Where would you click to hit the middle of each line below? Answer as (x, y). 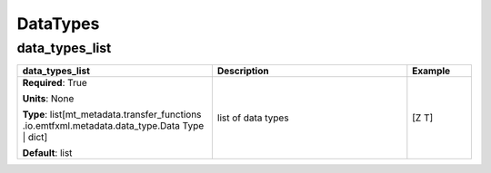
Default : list (47, 153)
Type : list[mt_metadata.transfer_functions (112, 115)
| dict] (35, 138)
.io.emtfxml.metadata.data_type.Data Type (113, 126)
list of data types (253, 118)
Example (431, 71)
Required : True (55, 83)
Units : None (48, 99)
